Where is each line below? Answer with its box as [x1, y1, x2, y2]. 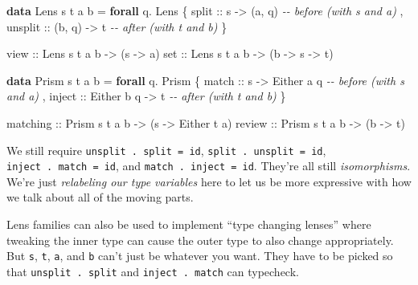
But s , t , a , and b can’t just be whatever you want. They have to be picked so [6, 247, 393, 264]
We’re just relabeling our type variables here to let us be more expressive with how [6, 173, 412, 189]
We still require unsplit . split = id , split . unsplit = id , [6, 141, 326, 158]
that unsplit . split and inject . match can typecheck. [6, 263, 299, 279]
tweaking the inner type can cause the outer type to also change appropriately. [6, 231, 394, 248]
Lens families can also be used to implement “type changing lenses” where [6, 216, 371, 233]
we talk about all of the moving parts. [6, 189, 194, 206]
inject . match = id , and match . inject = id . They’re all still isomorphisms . [6, 157, 411, 174]
